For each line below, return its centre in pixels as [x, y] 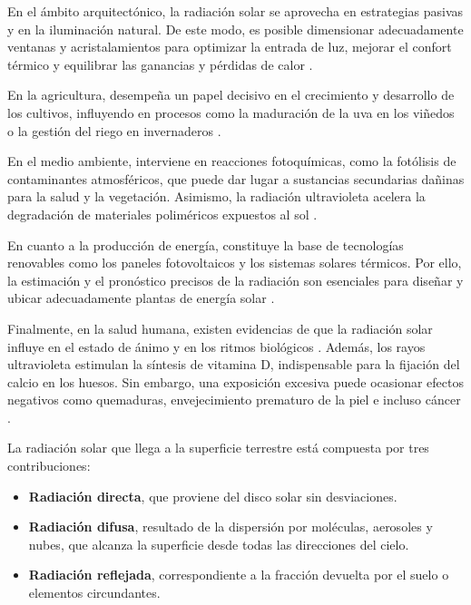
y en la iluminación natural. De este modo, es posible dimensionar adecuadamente [235, 29]
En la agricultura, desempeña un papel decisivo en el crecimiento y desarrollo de [231, 95]
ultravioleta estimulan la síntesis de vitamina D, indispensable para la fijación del [234, 364]
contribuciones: [49, 466]
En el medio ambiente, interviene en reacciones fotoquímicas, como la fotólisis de [232, 161]
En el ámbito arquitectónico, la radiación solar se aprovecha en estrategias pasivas [235, 11]
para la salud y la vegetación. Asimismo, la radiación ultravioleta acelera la [216, 196]
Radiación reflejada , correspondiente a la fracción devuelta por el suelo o [239, 575]
